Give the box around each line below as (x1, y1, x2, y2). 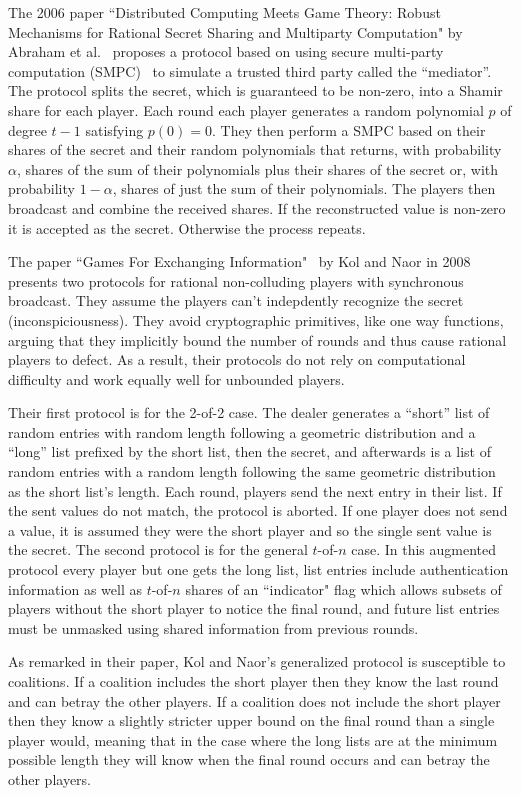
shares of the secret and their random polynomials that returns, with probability (8, 139, 502, 160)
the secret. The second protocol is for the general (8, 539, 308, 560)
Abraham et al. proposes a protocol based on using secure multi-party (8, 41, 444, 62)
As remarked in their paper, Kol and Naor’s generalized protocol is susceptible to (8, 651, 506, 672)
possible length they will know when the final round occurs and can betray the (8, 749, 490, 770)
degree (8, 119, 47, 140)
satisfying (85, 119, 144, 140)
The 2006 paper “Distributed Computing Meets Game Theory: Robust (8, 2, 441, 22)
